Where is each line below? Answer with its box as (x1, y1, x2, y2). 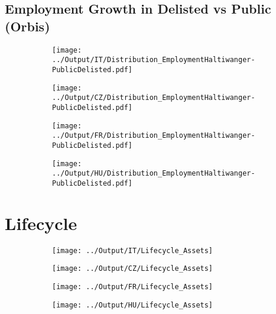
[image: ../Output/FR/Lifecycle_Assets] (52, 282, 213, 291)
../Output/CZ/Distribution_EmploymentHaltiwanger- (52, 93, 255, 102)
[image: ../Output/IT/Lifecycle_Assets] (52, 246, 213, 255)
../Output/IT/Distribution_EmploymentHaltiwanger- (52, 56, 255, 64)
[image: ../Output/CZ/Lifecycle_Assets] (52, 264, 213, 273)
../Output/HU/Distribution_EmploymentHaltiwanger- (52, 169, 255, 178)
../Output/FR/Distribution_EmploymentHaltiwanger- (52, 131, 255, 140)
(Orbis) (5, 17, 50, 35)
